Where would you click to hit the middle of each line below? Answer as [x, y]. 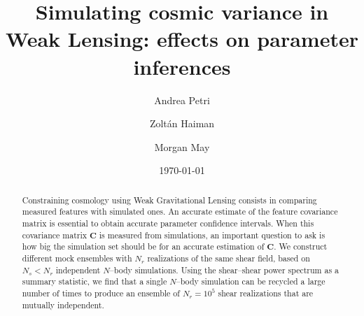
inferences [182, 66]
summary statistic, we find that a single [94, 281]
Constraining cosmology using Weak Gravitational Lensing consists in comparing [169, 200]
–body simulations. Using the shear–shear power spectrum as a [224, 270]
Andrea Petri [182, 100]
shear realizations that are [266, 293]
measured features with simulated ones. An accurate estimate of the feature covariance [180, 211]
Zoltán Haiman [182, 123]
